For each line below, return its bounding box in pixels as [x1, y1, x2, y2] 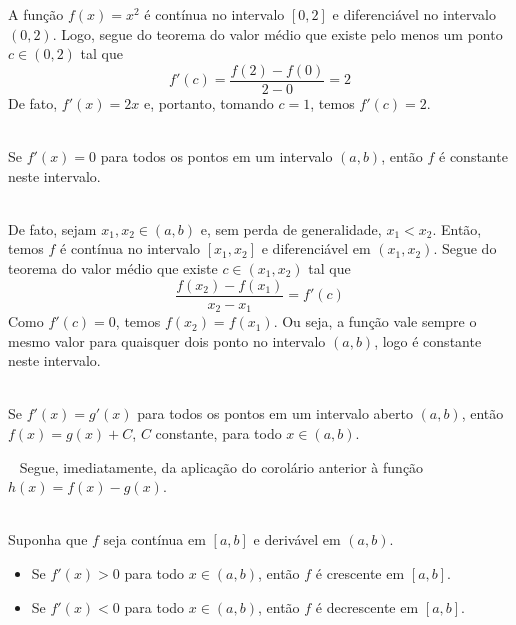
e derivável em [253, 529, 341, 550]
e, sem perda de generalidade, [200, 218, 382, 239]
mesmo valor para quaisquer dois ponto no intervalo [8, 330, 326, 351]
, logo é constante [374, 330, 482, 351]
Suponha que [8, 529, 88, 550]
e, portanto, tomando [143, 92, 274, 113]
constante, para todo [155, 423, 282, 444]
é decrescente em [315, 596, 419, 617]
